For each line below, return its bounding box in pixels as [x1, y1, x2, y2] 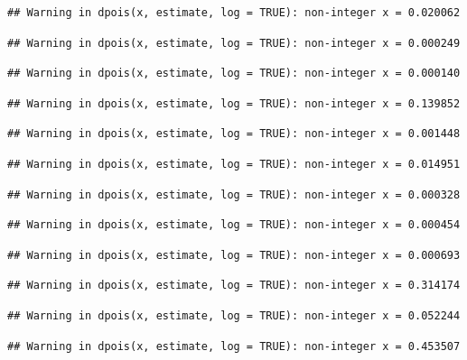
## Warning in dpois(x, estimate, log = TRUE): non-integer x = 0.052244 [7, 309, 461, 322]
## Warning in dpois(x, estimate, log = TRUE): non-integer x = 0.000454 [7, 218, 461, 232]
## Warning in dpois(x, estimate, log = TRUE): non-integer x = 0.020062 [7, 6, 461, 19]
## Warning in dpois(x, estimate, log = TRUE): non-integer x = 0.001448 [7, 127, 461, 141]
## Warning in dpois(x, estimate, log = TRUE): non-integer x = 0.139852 [7, 97, 461, 110]
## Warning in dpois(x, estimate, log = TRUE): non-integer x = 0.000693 [7, 248, 461, 262]
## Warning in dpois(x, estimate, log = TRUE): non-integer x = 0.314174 [7, 279, 461, 292]
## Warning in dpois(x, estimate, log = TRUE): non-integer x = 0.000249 [7, 36, 461, 50]
